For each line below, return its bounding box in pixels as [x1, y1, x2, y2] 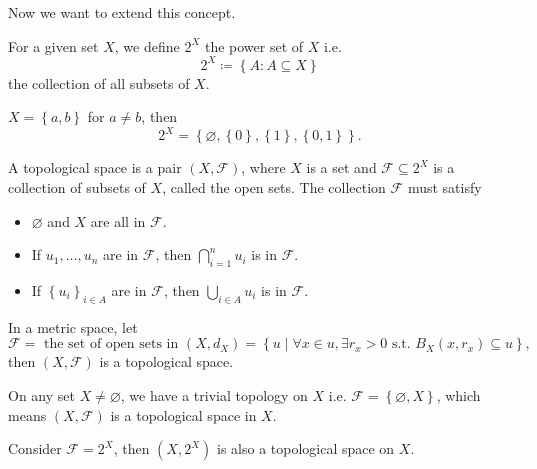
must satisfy [407, 176, 482, 197]
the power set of [204, 35, 304, 56]
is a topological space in [110, 404, 257, 425]
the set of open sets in [43, 337, 179, 352]
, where [241, 157, 286, 178]
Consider [8, 438, 62, 459]
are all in [90, 210, 146, 231]
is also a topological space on [216, 438, 395, 459]
